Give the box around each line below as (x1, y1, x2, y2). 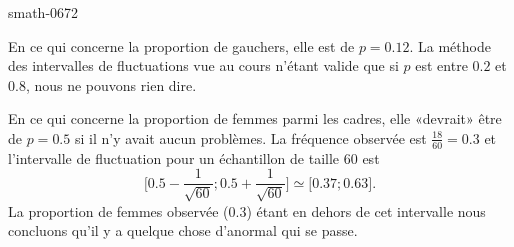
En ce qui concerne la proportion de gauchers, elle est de (8, 35, 355, 56)
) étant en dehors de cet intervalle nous (246, 200, 486, 221)
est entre (415, 55, 468, 76)
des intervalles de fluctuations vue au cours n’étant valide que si (8, 55, 399, 76)
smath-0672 (8, 2, 79, 22)
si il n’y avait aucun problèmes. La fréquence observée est (74, 127, 427, 148)
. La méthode (409, 35, 491, 56)
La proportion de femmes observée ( (8, 200, 229, 221)
